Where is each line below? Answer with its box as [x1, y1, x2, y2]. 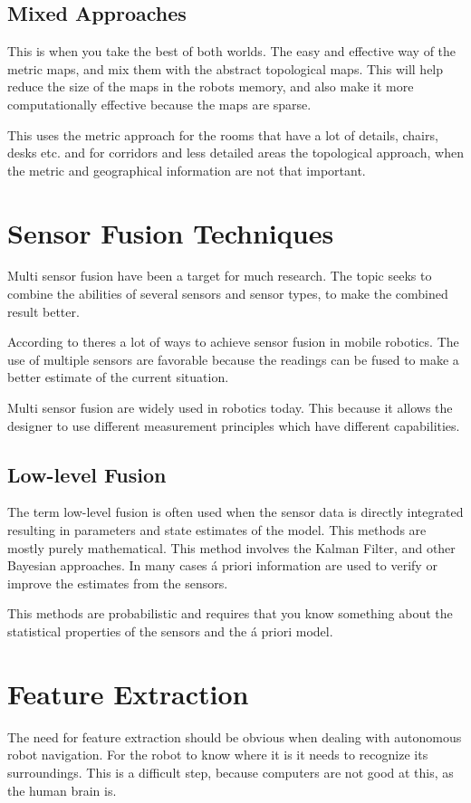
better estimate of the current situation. [7, 368, 229, 387]
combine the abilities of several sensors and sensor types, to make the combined [7, 284, 448, 303]
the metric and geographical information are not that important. [7, 160, 366, 179]
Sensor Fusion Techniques [7, 214, 334, 251]
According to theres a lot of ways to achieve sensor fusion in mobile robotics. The [7, 332, 459, 351]
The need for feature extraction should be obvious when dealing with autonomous [7, 727, 462, 746]
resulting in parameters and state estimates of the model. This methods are [7, 521, 427, 540]
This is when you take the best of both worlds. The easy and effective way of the [7, 42, 457, 61]
